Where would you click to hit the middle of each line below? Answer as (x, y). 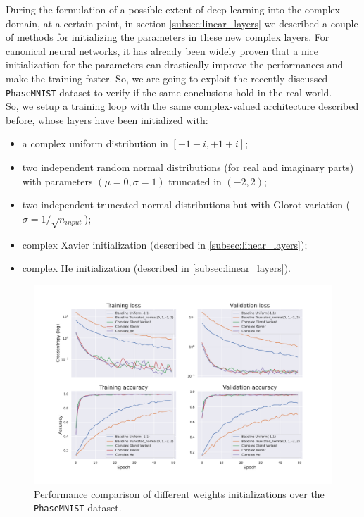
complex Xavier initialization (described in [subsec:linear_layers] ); (165, 244)
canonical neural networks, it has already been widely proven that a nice (162, 50)
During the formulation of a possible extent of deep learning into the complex (173, 9)
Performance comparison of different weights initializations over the (179, 493)
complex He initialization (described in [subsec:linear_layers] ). (156, 268)
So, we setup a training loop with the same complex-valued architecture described (182, 106)
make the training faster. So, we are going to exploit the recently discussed (167, 78)
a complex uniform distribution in (95, 143)
